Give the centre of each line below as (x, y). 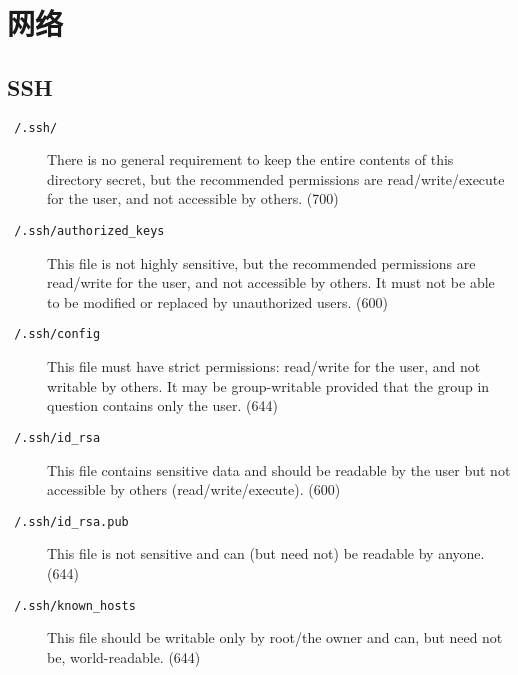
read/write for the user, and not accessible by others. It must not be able (271, 282)
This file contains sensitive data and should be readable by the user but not (279, 469)
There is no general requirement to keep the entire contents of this (250, 159)
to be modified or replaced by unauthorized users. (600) (217, 301)
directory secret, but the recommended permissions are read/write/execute (276, 178)
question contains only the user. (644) (162, 405)
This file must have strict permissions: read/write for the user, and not (264, 366)
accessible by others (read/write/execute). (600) (194, 489)
